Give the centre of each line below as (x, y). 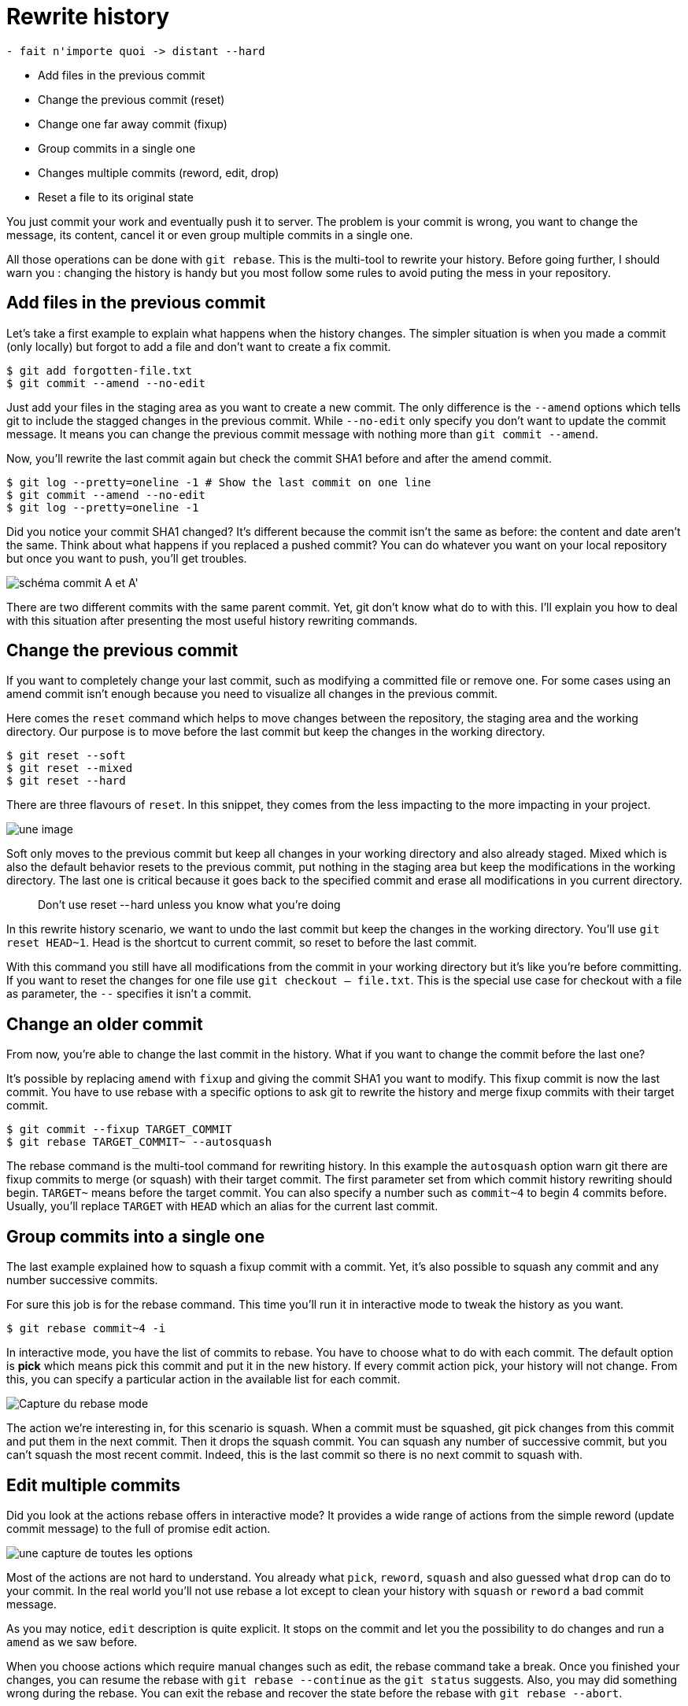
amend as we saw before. (72, 1641)
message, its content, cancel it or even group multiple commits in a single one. (210, 234)
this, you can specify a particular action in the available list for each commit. (203, 1379)
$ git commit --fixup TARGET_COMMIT (119, 1130)
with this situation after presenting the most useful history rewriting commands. (212, 620)
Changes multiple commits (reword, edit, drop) (159, 172)
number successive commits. (82, 1280)
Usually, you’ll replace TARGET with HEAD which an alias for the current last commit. (222, 1206)
